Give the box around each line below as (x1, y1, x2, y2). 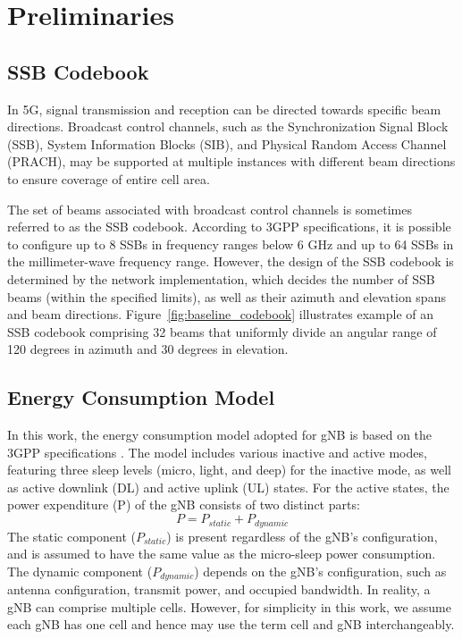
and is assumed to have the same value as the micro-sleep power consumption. (7, 544, 436, 563)
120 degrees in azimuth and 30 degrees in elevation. (7, 340, 289, 358)
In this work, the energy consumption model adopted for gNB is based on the (7, 425, 433, 444)
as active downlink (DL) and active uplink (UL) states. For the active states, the (7, 477, 449, 496)
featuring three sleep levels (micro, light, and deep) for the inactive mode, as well (7, 460, 451, 479)
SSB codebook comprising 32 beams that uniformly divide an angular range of (7, 322, 437, 341)
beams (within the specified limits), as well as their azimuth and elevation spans (7, 287, 446, 306)
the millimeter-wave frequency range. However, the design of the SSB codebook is (7, 252, 454, 271)
